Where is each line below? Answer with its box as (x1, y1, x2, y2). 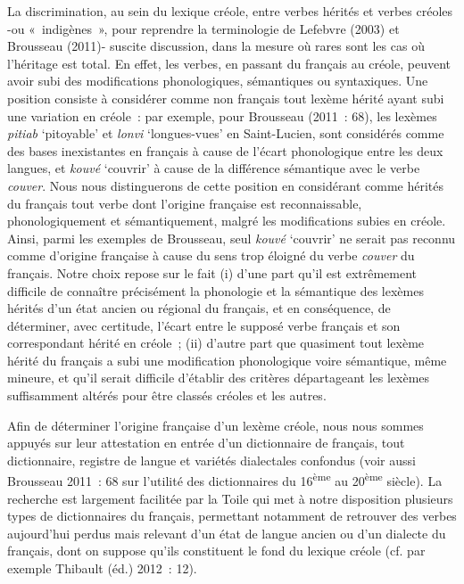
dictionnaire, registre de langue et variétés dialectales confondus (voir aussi (7, 450, 416, 469)
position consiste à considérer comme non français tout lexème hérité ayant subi (7, 88, 444, 107)
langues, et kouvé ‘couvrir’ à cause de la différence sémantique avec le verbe (7, 159, 420, 177)
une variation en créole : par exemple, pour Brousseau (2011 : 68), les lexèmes (7, 106, 437, 125)
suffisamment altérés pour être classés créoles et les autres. (7, 386, 327, 405)
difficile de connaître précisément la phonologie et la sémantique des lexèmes (7, 281, 424, 300)
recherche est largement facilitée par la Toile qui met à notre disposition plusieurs (7, 489, 453, 507)
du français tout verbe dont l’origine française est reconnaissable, (7, 193, 362, 212)
